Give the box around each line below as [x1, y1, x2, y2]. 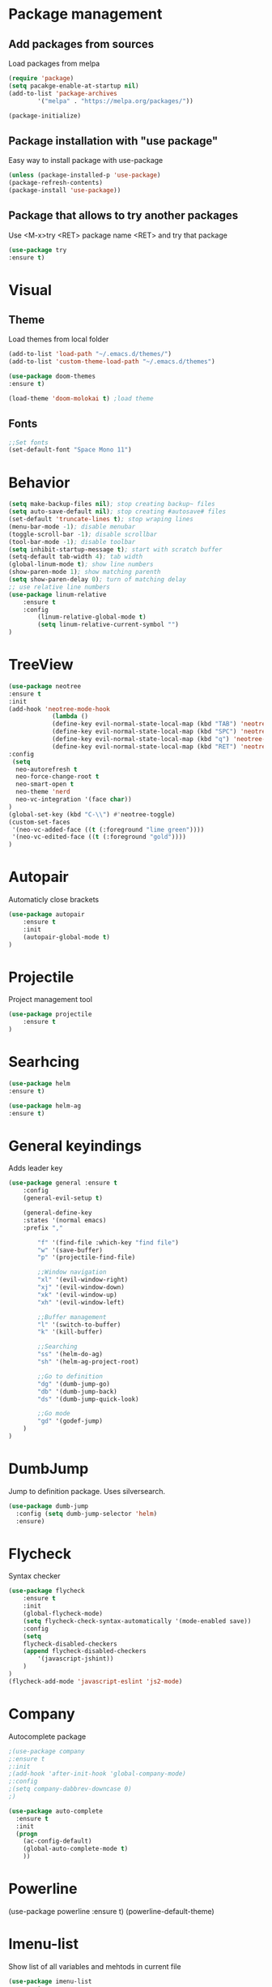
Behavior [8, 473, 70, 491]
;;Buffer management [37, 1313, 107, 1321]
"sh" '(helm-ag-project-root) [37, 1358, 139, 1366]
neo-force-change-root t [15, 773, 100, 781]
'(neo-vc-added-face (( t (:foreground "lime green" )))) [11, 825, 205, 833]
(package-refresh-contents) [8, 179, 104, 187]
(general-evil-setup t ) [23, 1194, 104, 1202]
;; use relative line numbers [8, 583, 111, 591]
